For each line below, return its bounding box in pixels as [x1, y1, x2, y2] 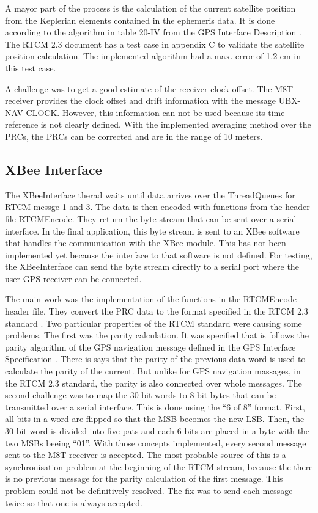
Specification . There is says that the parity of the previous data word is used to [5, 352, 306, 365]
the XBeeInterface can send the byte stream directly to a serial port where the [5, 260, 299, 273]
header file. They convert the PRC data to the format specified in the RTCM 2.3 [5, 305, 308, 318]
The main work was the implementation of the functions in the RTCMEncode [5, 293, 297, 305]
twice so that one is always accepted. [5, 496, 142, 509]
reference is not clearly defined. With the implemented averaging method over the [5, 118, 311, 131]
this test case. [5, 61, 56, 74]
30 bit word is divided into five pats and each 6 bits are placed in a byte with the [5, 424, 310, 437]
